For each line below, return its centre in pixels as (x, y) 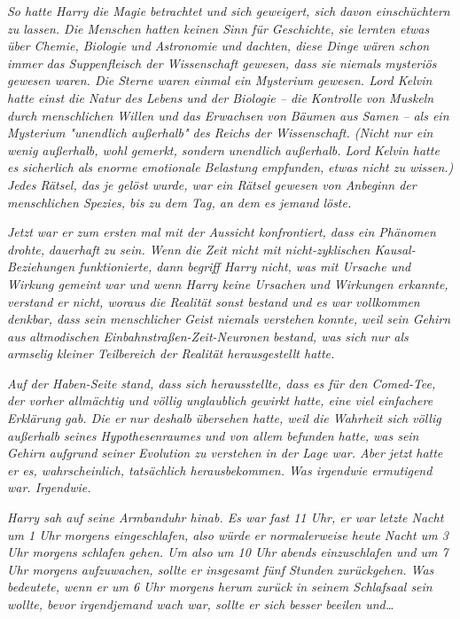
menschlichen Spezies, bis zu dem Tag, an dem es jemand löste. (179, 202)
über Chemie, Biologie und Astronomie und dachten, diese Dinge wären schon (218, 46)
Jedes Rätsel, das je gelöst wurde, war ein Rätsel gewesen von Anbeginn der (212, 184)
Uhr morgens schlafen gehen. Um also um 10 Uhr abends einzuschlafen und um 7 (228, 552)
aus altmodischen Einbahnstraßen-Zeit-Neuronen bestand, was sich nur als (208, 336)
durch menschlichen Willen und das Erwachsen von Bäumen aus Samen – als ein (228, 115)
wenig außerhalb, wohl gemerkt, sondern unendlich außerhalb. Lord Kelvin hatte (223, 149)
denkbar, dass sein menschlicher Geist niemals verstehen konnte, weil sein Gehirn (229, 319)
